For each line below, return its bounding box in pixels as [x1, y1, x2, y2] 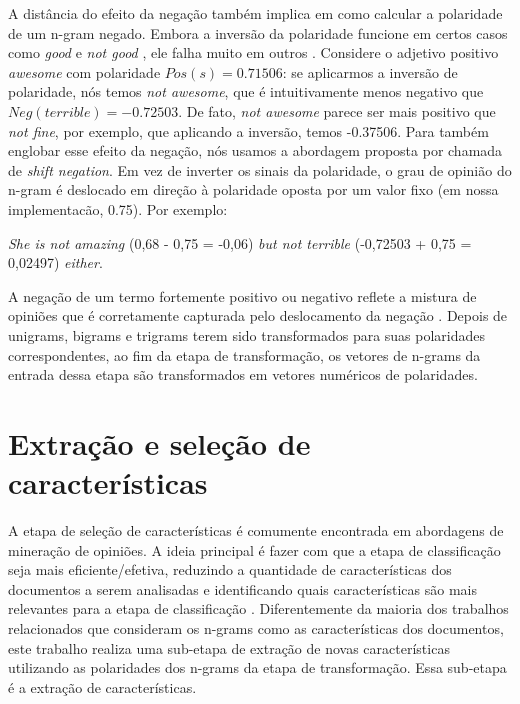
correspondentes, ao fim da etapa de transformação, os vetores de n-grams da [8, 344, 481, 365]
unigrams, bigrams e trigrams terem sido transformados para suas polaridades [8, 324, 486, 345]
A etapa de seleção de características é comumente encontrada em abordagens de [8, 520, 504, 540]
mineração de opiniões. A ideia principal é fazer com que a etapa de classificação [8, 539, 501, 560]
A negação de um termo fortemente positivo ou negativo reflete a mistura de [8, 285, 477, 306]
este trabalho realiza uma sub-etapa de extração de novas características [8, 637, 450, 658]
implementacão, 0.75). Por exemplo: [8, 198, 228, 219]
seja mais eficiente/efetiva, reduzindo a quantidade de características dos [8, 559, 452, 580]
